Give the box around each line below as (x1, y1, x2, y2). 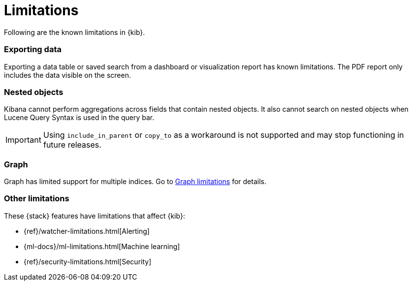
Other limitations (4, 193, 69, 204)
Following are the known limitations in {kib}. (4, 28, 145, 36)
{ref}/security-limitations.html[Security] (24, 257, 152, 266)
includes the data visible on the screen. (4, 70, 131, 79)
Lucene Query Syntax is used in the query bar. (4, 113, 155, 122)
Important (5, 135, 41, 145)
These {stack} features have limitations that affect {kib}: (4, 211, 185, 220)
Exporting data (4, 44, 62, 55)
